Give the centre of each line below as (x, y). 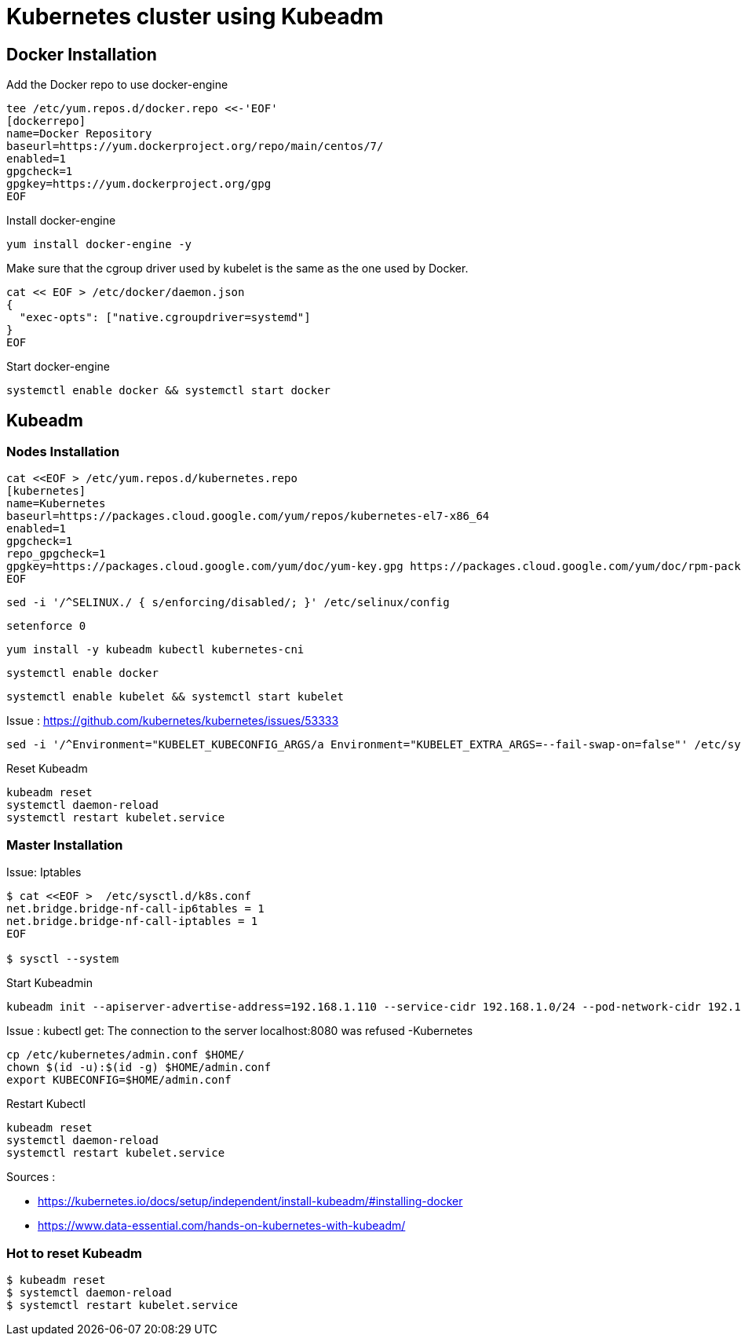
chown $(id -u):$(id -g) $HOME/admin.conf (139, 1068)
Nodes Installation (63, 452)
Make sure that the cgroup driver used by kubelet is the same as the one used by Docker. (237, 269)
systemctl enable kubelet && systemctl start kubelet (175, 697)
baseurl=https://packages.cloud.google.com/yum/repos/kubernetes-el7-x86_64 (248, 516)
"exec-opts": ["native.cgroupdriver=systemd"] (165, 318)
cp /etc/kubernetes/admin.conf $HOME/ (126, 1055)
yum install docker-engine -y (99, 245)
